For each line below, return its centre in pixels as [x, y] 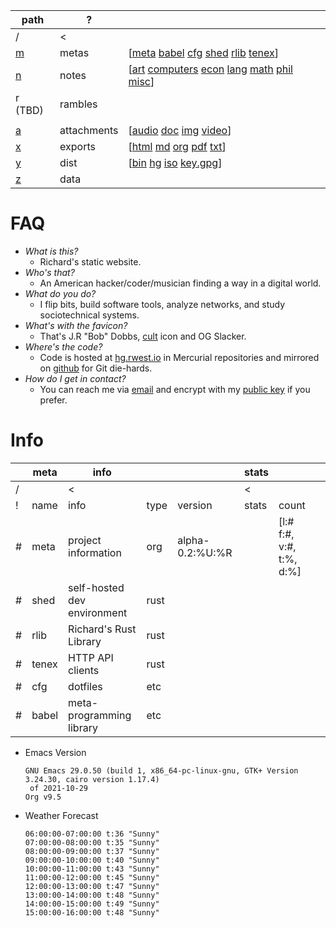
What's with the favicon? [76, 325]
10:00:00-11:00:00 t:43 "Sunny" [92, 869]
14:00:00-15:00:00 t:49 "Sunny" [92, 904]
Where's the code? [63, 346]
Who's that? [49, 272]
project [85, 540]
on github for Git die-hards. [96, 368]
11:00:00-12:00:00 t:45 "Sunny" [92, 877]
